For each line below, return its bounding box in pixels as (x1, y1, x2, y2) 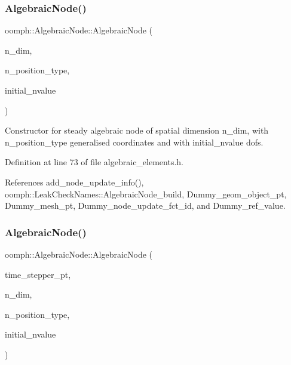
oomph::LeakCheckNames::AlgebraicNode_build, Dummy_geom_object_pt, (5, 187, 287, 200)
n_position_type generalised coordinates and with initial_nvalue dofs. (5, 135, 264, 148)
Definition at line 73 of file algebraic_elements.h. (5, 156, 183, 168)
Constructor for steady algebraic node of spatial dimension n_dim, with (5, 124, 269, 137)
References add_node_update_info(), (5, 175, 144, 188)
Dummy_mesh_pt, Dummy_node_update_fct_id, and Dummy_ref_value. (5, 199, 286, 212)
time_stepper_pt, (5, 268, 71, 280)
